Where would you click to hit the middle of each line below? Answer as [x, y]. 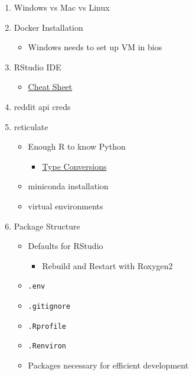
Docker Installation [48, 27]
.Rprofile [47, 326]
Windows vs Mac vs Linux [62, 7]
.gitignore [49, 306]
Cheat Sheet [50, 87]
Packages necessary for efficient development [108, 365]
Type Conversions [74, 166]
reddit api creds [42, 106]
